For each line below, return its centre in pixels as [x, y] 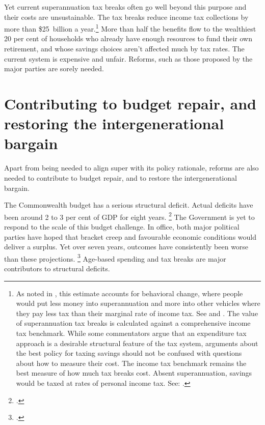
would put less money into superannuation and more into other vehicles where [138, 303]
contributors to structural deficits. [57, 268]
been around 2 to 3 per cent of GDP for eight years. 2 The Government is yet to [129, 216]
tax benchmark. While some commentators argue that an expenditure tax [131, 333]
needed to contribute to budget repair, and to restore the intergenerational [121, 177]
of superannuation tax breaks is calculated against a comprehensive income [133, 323]
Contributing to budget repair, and [130, 103]
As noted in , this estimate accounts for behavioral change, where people [129, 293]
